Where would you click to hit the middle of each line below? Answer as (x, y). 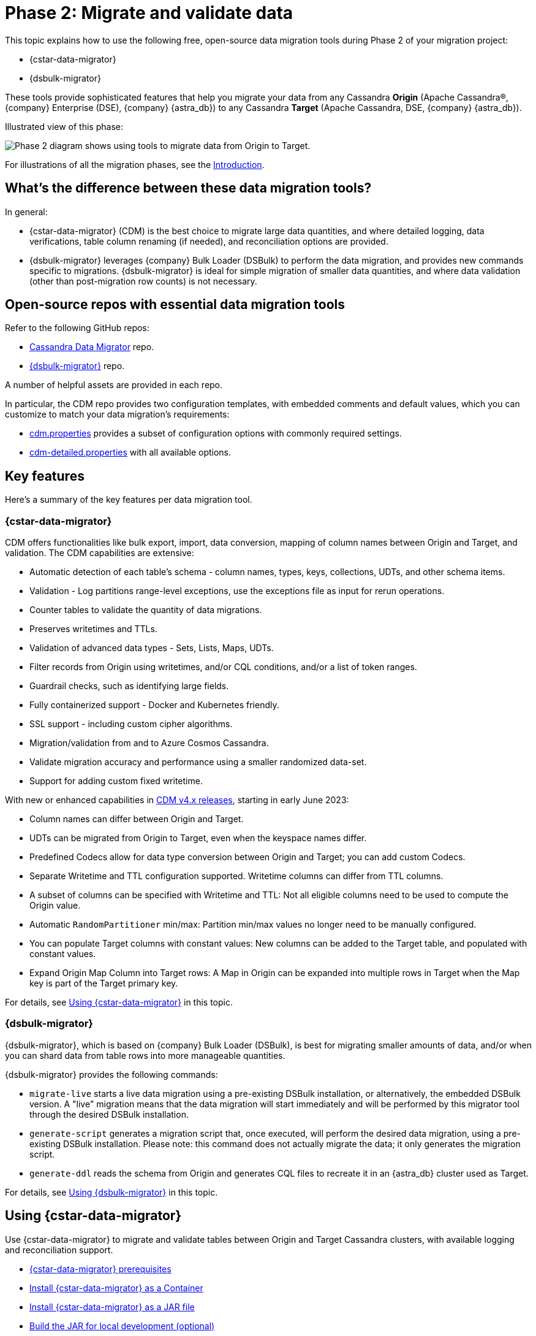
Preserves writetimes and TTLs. (93, 629)
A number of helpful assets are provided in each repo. (114, 385)
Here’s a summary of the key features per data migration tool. (129, 500)
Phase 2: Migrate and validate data (149, 13)
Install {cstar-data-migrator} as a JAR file (112, 1307)
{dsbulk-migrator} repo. (77, 366)
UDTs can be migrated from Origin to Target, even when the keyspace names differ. (198, 838)
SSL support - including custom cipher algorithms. (131, 724)
